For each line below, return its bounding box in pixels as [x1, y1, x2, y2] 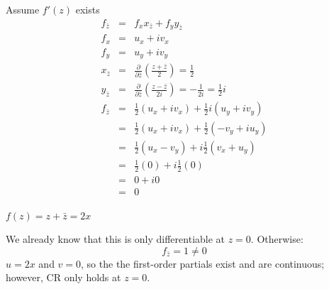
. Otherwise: [250, 231, 303, 246]
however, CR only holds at [6, 270, 121, 285]
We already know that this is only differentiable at [6, 231, 225, 246]
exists [75, 2, 100, 16]
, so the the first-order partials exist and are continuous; [81, 256, 325, 271]
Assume [6, 2, 40, 16]
